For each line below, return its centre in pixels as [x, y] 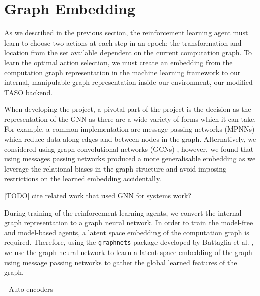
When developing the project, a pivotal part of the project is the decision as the [128, 109]
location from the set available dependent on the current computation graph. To [128, 52]
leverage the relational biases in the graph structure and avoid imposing [115, 168]
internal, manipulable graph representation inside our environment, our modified [128, 82]
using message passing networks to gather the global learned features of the [121, 262]
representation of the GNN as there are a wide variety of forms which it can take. [130, 119]
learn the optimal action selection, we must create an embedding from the [118, 62]
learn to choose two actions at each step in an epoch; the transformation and [123, 42]
